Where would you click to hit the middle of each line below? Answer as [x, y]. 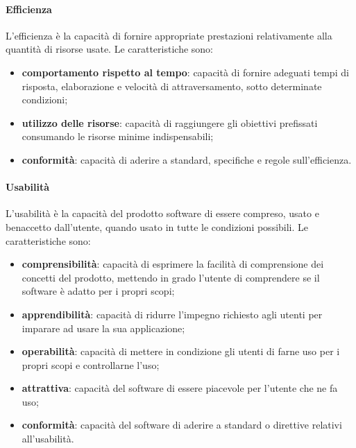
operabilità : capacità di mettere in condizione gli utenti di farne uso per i [181, 351]
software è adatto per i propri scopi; [98, 291]
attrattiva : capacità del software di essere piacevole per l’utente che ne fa [180, 388]
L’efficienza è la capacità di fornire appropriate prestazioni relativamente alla [169, 35]
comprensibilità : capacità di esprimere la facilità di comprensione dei [173, 264]
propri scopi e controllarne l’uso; [91, 364]
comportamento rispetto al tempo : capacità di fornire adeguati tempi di [185, 72]
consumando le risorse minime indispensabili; [118, 136]
